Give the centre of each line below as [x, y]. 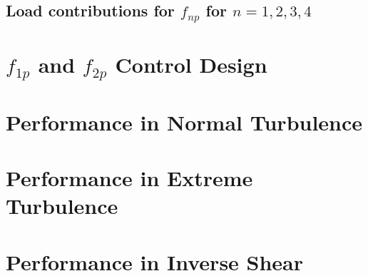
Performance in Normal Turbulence [184, 122]
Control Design [191, 64]
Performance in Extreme [129, 178]
